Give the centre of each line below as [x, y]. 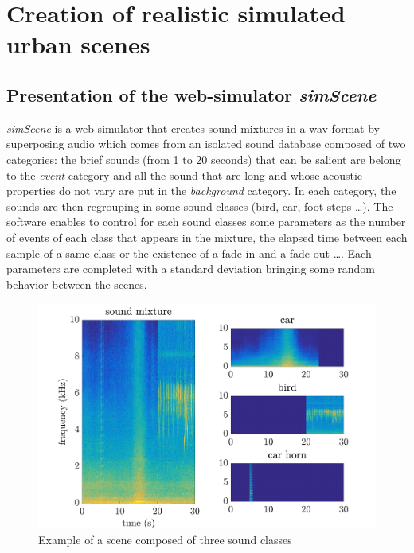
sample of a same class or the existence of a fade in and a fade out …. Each [189, 253]
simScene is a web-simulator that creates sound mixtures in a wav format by [193, 128]
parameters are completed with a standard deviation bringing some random [191, 269]
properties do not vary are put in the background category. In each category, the [201, 191]
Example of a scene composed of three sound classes [165, 539]
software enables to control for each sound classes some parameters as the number [206, 222]
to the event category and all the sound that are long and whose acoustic [185, 175]
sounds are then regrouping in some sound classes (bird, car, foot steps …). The [200, 206]
